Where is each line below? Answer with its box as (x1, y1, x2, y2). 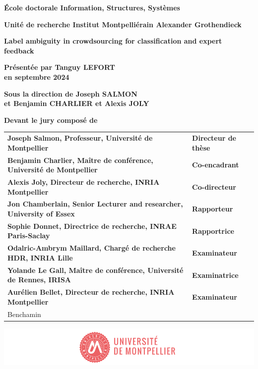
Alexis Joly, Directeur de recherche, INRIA (7, 176, 160, 187)
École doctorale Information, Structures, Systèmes (4, 2, 180, 12)
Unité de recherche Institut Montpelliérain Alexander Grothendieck (4, 19, 242, 29)
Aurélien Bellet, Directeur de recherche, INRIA (7, 287, 175, 297)
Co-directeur (192, 181, 236, 192)
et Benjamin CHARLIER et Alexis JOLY (4, 98, 149, 108)
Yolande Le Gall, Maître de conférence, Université (7, 264, 184, 275)
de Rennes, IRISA (7, 274, 71, 285)
